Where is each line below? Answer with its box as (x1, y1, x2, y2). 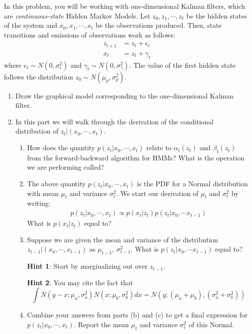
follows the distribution (4, 71, 73, 81)
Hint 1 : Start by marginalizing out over (27, 261, 148, 271)
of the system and (4, 20, 58, 30)
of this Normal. (189, 319, 234, 329)
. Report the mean (74, 319, 129, 329)
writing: (27, 198, 51, 208)
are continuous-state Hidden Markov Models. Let (4, 10, 150, 20)
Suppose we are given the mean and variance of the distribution (27, 234, 218, 244)
